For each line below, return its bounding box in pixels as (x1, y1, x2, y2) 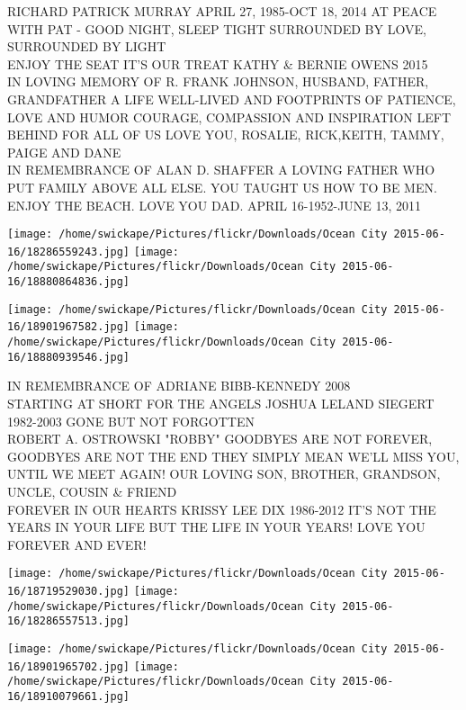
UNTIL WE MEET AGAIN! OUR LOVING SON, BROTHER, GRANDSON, (7, 464, 441, 483)
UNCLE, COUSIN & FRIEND (7, 481, 177, 500)
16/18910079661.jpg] (7, 689, 130, 703)
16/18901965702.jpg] (7, 660, 130, 673)
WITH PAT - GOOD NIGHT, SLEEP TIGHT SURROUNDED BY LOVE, (7, 19, 426, 38)
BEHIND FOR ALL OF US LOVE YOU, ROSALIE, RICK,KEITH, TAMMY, (7, 125, 444, 144)
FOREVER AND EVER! (7, 535, 147, 553)
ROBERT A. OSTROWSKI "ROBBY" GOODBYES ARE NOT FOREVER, (7, 429, 433, 448)
